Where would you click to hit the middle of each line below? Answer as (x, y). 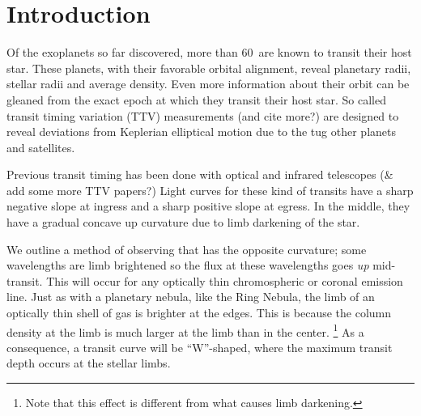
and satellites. (41, 147)
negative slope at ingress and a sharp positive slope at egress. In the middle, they (208, 206)
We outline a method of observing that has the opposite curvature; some (187, 249)
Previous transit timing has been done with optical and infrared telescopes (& (200, 174)
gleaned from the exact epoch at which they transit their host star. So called (196, 99)
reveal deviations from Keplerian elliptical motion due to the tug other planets (201, 132)
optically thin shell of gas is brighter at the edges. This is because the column (199, 313)
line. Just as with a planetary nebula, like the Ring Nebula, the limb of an (191, 297)
